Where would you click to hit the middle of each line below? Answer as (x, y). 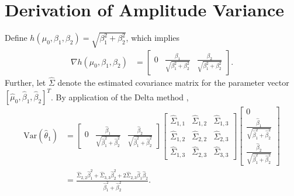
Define (16, 38)
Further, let (25, 82)
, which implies (153, 38)
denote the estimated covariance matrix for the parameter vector (173, 82)
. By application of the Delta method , (120, 97)
